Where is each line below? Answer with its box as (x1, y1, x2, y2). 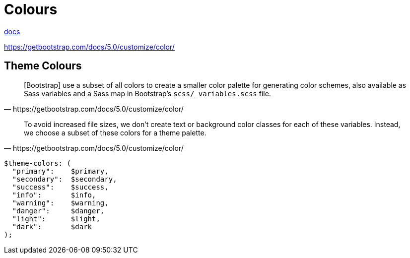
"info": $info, (12, 191, 96, 199)
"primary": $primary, (12, 167, 109, 175)
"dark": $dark (12, 222, 92, 231)
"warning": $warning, (12, 198, 109, 207)
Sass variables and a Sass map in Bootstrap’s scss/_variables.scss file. (24, 89, 271, 98)
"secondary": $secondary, (12, 175, 117, 183)
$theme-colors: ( (4, 159, 71, 167)
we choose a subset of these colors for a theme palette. (24, 128, 206, 137)
